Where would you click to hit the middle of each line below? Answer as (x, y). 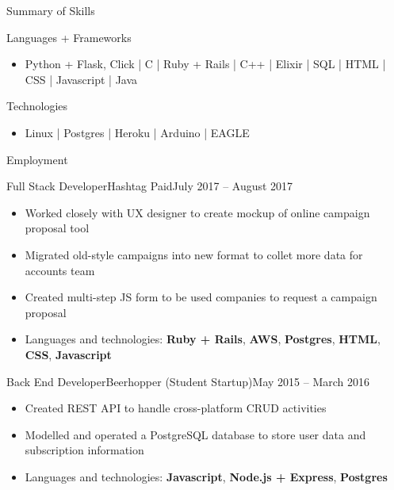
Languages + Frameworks (69, 37)
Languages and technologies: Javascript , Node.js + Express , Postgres (206, 476)
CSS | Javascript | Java (81, 79)
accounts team (60, 270)
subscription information (84, 450)
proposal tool (57, 228)
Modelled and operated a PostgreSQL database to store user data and (195, 434)
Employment (37, 159)
